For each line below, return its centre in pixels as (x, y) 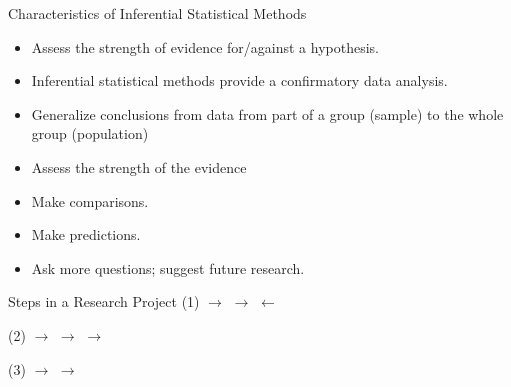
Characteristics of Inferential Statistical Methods (157, 13)
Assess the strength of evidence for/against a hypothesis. (205, 46)
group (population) (90, 133)
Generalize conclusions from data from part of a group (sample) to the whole (267, 113)
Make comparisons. (90, 200)
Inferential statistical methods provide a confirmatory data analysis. (239, 80)
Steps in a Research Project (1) (104, 301)
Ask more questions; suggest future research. (168, 267)
